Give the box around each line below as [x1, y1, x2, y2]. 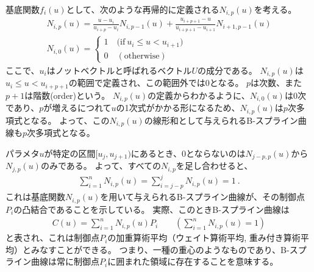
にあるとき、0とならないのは [130, 146, 246, 159]
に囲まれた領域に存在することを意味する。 [107, 255, 279, 268]
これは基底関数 [5, 190, 65, 203]
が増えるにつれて [43, 101, 112, 114]
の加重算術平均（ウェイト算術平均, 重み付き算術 [107, 231, 301, 244]
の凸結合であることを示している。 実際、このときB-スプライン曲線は [13, 202, 290, 215]
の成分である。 [197, 63, 257, 76]
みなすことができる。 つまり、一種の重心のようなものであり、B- [30, 243, 290, 256]
